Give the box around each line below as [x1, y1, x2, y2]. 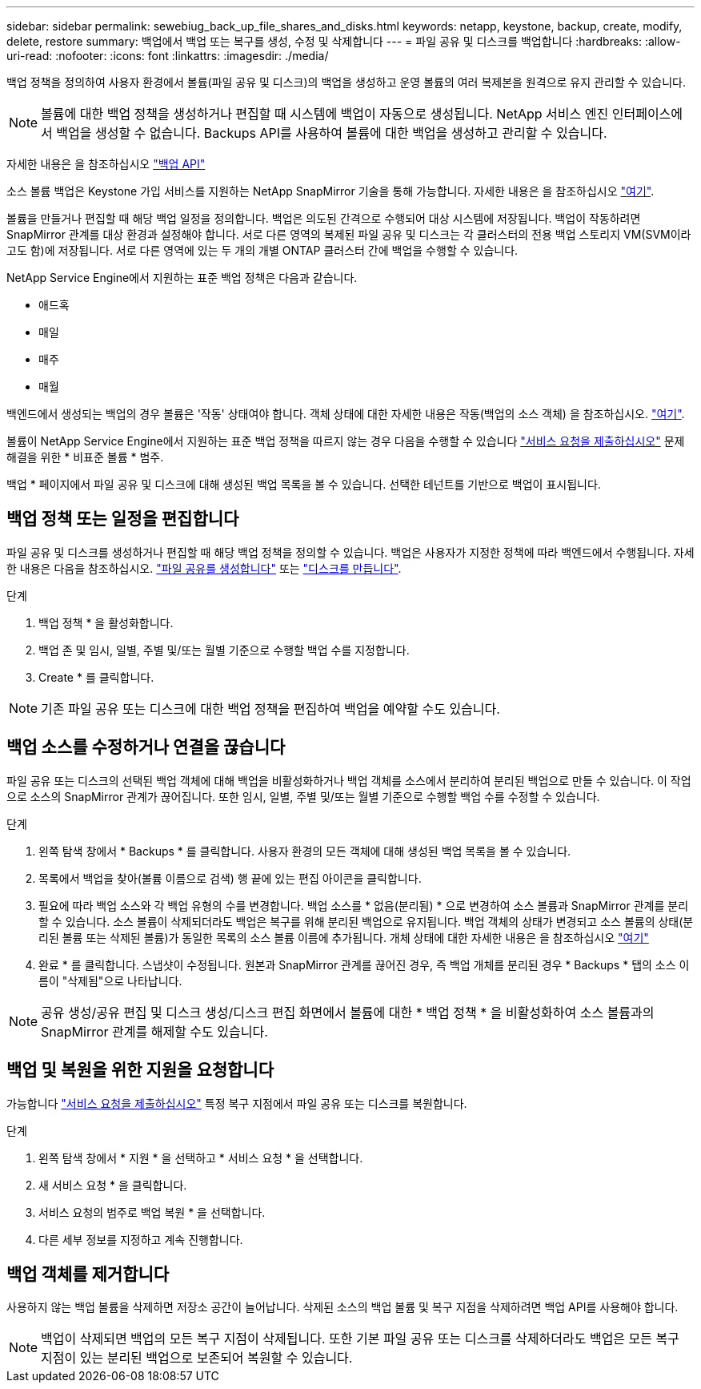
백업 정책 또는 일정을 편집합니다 [6, 509, 239, 529]
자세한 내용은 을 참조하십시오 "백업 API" [6, 157, 206, 171]
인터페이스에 [611, 106, 683, 122]
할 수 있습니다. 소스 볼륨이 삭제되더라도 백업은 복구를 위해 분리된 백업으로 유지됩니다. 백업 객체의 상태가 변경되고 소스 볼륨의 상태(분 [38, 914, 694, 928]
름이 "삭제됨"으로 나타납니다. [38, 973, 182, 988]
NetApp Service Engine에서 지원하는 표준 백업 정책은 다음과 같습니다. [6, 271, 358, 284]
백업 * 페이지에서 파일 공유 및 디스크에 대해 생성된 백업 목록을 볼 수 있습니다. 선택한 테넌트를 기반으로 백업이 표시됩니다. [6, 477, 601, 491]
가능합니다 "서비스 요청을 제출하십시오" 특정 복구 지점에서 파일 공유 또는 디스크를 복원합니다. [6, 1096, 467, 1110]
